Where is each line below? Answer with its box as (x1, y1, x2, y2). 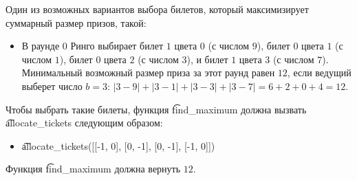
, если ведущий (287, 65, 351, 80)
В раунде (21, 38, 60, 53)
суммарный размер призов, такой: (6, 15, 147, 30)
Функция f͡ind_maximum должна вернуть (6, 161, 181, 176)
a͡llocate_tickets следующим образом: (6, 115, 163, 130)
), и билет (186, 52, 228, 66)
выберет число (21, 78, 83, 93)
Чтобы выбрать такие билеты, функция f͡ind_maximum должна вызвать (6, 102, 307, 116)
